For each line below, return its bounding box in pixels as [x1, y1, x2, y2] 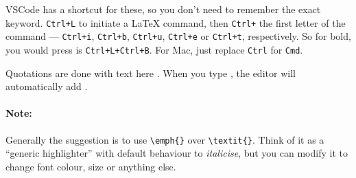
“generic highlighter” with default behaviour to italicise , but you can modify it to [5, 146, 348, 160]
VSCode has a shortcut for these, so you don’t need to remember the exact [5, 2, 321, 16]
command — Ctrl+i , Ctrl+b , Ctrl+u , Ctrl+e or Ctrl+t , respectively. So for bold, [5, 29, 351, 43]
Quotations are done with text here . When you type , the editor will [5, 65, 296, 80]
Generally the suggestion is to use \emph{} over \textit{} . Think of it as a [5, 132, 324, 146]
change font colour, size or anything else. [5, 159, 176, 173]
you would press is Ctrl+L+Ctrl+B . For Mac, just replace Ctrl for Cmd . [5, 42, 303, 56]
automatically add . [5, 79, 88, 93]
